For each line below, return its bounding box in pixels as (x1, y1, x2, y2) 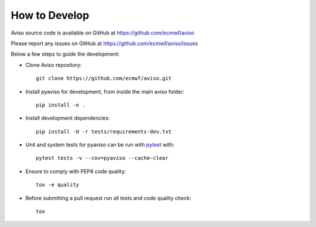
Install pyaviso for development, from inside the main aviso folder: (25, 88, 184, 95)
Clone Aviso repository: (25, 61, 82, 68)
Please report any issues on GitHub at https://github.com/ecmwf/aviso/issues (11, 40, 198, 47)
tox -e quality (36, 181, 80, 188)
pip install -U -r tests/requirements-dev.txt (36, 128, 172, 135)
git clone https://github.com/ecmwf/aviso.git (36, 75, 172, 82)
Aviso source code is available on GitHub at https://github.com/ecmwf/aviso (11, 29, 194, 36)
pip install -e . (36, 101, 85, 108)
